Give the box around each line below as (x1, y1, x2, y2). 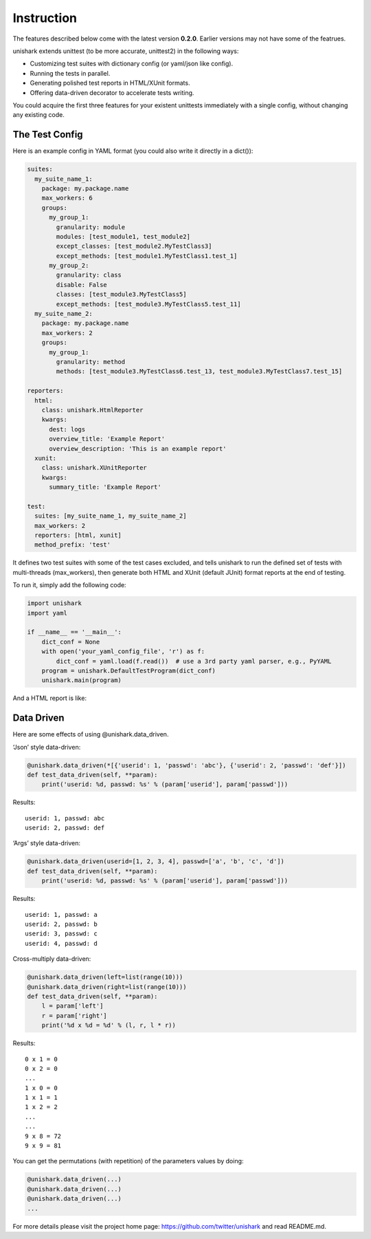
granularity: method (56, 358, 126, 366)
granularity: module (56, 223, 126, 231)
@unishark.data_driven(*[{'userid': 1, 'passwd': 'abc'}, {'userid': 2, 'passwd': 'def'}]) (27, 761, 346, 769)
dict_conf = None (41, 637, 100, 646)
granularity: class (56, 271, 122, 279)
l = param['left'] (41, 1002, 104, 1010)
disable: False (56, 281, 108, 288)
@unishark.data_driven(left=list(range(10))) (27, 973, 183, 981)
